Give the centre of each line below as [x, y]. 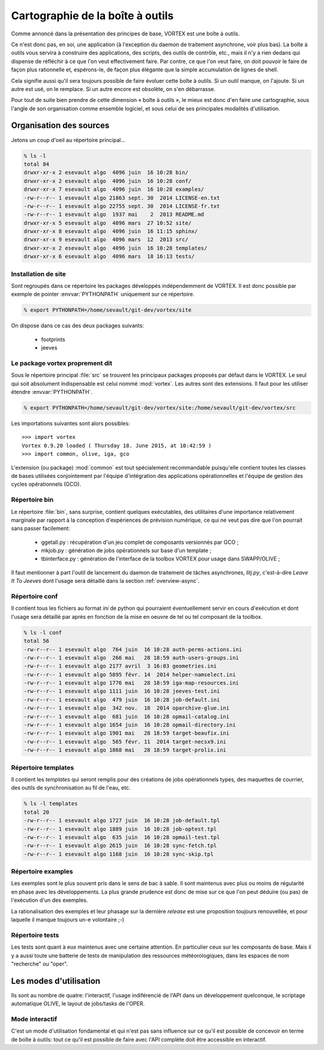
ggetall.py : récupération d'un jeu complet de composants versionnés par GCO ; [140, 542]
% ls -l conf [43, 632]
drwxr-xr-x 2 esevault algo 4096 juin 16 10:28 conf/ [108, 181]
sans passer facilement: [40, 528]
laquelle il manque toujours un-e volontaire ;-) [67, 919]
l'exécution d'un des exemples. [49, 900]
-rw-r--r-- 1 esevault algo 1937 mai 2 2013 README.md [114, 215]
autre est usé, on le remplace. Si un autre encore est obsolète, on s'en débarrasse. [113, 89]
